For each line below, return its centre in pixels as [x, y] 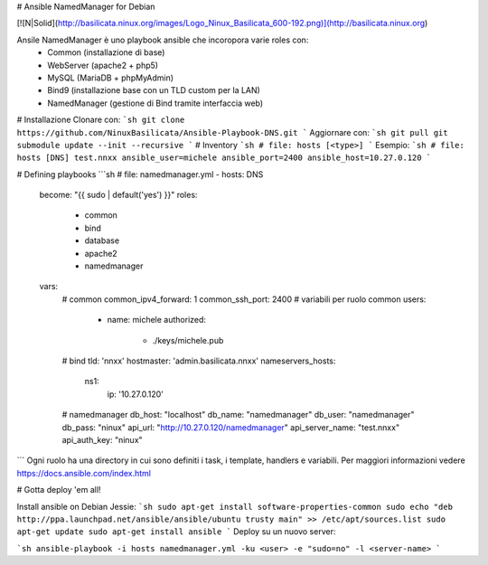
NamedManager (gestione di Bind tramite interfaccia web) [155, 103]
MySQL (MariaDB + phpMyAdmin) [111, 78]
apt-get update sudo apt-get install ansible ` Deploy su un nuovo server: [176, 532]
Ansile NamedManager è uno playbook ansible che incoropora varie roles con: [163, 40]
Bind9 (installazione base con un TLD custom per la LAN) [154, 90]
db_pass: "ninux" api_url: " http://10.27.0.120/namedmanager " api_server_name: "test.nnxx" [231, 427]
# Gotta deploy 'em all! [59, 490]
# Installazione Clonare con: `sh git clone [101, 120]
